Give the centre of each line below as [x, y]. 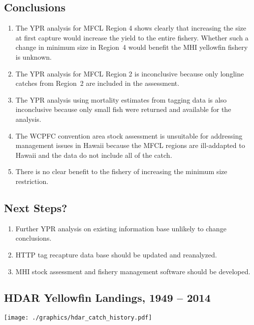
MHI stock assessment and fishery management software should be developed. [133, 271]
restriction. [32, 181]
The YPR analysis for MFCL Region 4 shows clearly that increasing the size [131, 28]
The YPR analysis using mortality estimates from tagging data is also [121, 99]
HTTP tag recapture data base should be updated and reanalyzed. [116, 254]
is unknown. [34, 56]
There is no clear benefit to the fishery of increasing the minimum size [121, 171]
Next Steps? [36, 207]
